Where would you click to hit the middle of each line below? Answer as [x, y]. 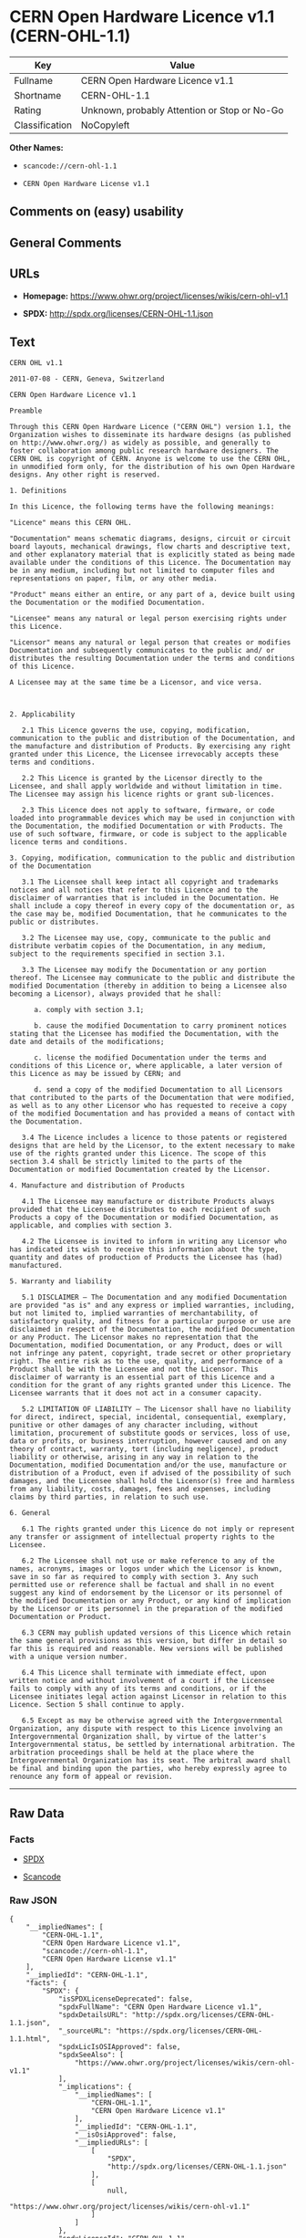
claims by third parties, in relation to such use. [109, 1497]
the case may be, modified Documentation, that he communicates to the [148, 915]
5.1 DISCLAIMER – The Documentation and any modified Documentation [154, 1298]
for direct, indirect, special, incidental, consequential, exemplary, [148, 1417]
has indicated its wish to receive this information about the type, [144, 1250]
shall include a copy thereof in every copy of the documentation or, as [153, 906]
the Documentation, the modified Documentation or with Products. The [146, 826]
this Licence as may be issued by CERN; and [95, 1074]
